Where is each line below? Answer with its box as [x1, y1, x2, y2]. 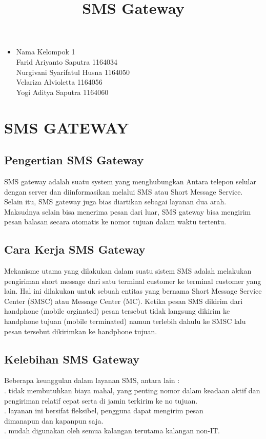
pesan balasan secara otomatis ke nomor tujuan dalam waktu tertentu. [4, 216, 227, 227]
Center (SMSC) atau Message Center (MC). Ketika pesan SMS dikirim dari [4, 295, 243, 306]
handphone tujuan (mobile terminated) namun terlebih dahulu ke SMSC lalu [4, 316, 246, 327]
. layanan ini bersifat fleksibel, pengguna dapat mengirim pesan [4, 405, 203, 416]
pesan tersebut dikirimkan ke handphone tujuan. [4, 326, 157, 336]
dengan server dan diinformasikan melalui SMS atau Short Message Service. [4, 186, 243, 197]
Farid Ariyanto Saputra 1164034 [16, 56, 117, 67]
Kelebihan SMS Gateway [4, 351, 140, 367]
